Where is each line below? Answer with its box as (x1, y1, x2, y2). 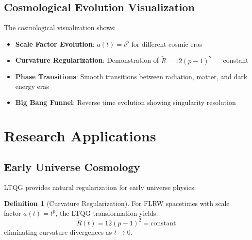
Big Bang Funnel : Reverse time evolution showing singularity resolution (15, 97, 236, 107)
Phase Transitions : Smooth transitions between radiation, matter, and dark (15, 71, 248, 82)
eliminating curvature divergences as (4, 226, 112, 237)
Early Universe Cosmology (4, 159, 140, 174)
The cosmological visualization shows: (4, 22, 116, 33)
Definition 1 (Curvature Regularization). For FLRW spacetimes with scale (4, 198, 230, 208)
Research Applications (4, 126, 156, 146)
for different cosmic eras (131, 38, 202, 49)
